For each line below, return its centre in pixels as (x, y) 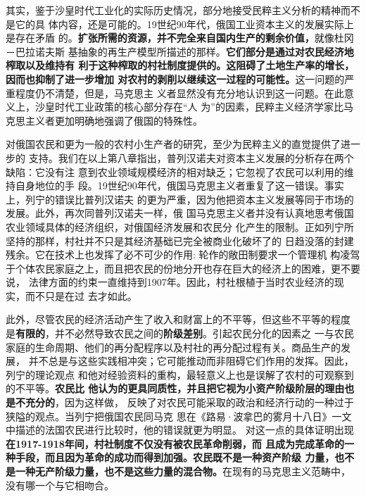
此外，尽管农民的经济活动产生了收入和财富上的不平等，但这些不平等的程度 (178, 319)
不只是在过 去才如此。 (86, 295)
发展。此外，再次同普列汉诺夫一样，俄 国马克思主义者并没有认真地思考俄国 (180, 213)
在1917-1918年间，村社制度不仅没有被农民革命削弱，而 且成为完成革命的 (175, 443)
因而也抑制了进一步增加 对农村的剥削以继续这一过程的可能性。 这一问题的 (175, 78)
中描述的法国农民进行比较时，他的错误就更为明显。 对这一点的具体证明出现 (180, 430)
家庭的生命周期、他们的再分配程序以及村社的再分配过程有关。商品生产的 (173, 347)
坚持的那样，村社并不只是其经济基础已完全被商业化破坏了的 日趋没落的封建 (180, 240)
